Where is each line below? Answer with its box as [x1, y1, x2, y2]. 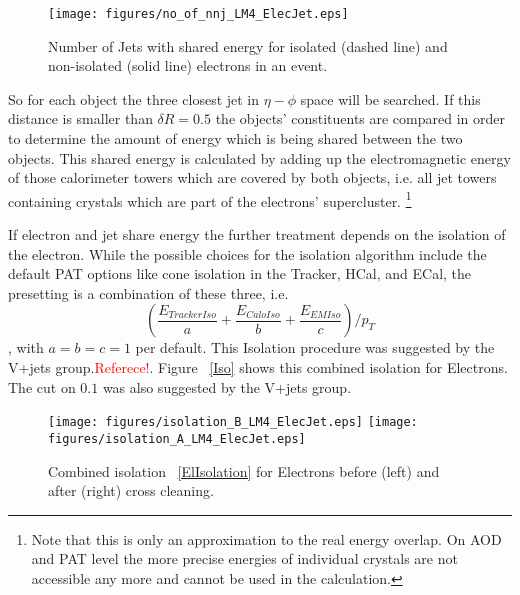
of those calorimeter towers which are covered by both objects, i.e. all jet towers [8, 167, 497, 188]
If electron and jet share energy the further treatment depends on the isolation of [8, 224, 506, 245]
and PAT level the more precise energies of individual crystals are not [31, 548, 458, 569]
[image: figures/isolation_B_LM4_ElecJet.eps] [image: [48, 415, 418, 430]
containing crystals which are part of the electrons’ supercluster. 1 [8, 187, 412, 211]
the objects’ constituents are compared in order [215, 108, 506, 129]
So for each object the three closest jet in [8, 88, 260, 109]
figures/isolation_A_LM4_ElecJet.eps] [48, 431, 306, 446]
